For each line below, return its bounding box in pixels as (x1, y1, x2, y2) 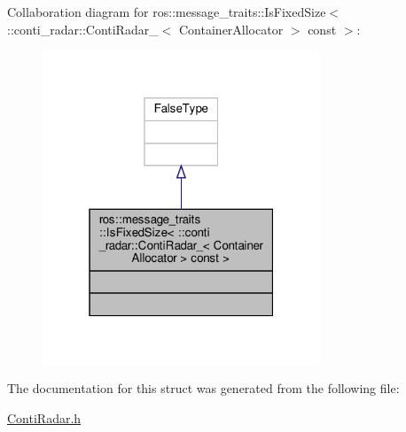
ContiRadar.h (7, 408, 82, 427)
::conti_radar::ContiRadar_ (7, 19, 159, 38)
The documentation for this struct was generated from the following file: (7, 379, 400, 397)
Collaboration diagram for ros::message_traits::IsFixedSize (7, 3, 326, 20)
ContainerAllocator (179, 19, 284, 38)
